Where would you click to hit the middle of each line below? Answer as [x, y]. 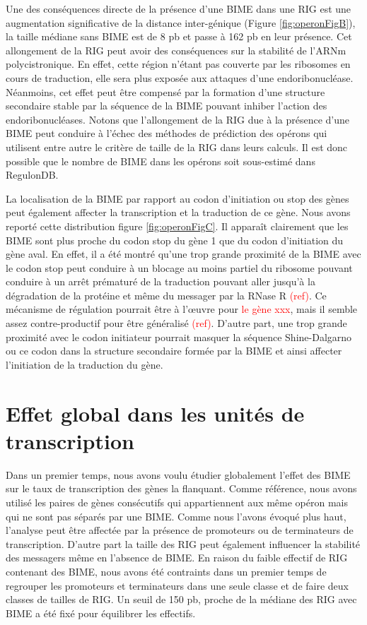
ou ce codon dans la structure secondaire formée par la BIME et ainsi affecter [174, 351]
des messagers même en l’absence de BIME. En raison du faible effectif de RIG [177, 558]
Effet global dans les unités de [155, 413]
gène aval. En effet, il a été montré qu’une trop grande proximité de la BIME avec [183, 254]
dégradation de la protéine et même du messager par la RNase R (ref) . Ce [166, 295]
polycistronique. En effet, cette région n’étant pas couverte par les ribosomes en [178, 64]
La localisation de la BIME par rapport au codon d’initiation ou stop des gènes [177, 198]
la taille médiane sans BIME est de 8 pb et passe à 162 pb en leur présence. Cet [179, 36]
